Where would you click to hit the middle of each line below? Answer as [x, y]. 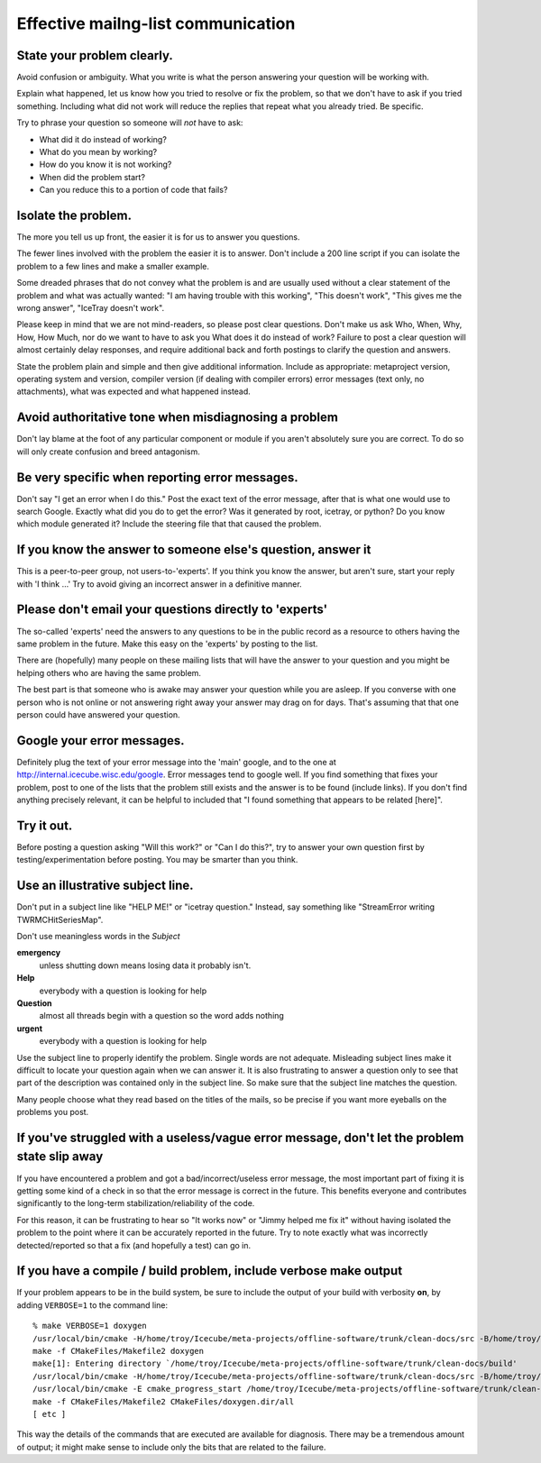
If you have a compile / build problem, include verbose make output [210, 1271]
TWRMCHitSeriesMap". [60, 919]
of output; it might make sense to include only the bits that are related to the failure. [171, 1447]
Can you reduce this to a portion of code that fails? [133, 190]
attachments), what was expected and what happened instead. [134, 391]
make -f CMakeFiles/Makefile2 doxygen [119, 1351]
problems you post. [53, 1112]
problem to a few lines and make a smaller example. [113, 266]
